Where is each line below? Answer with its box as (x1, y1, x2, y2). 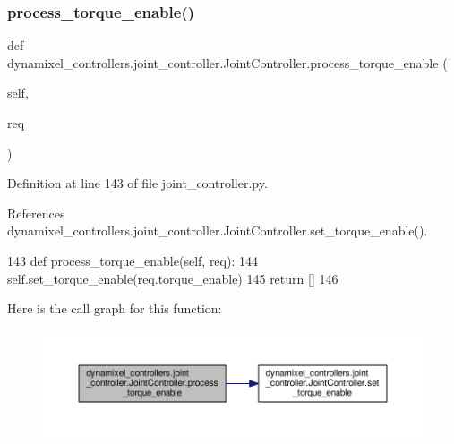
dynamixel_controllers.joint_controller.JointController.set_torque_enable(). (7, 221, 428, 240)
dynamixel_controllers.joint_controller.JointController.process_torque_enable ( (7, 53, 448, 72)
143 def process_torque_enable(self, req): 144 (7, 251, 258, 269)
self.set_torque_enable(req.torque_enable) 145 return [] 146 (7, 269, 338, 287)
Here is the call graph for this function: (7, 299, 222, 318)
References (7, 203, 65, 222)
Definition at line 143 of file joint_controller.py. (7, 174, 268, 192)
